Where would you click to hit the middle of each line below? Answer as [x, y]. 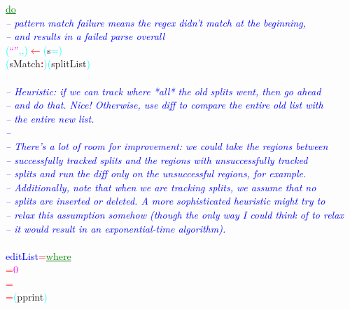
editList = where [38, 255]
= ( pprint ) [27, 297]
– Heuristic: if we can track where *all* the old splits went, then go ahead [163, 91]
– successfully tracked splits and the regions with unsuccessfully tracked [157, 159]
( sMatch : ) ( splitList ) [48, 63]
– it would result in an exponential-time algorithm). [116, 228]
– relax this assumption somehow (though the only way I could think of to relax [175, 214]
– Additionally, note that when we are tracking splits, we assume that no [161, 187]
